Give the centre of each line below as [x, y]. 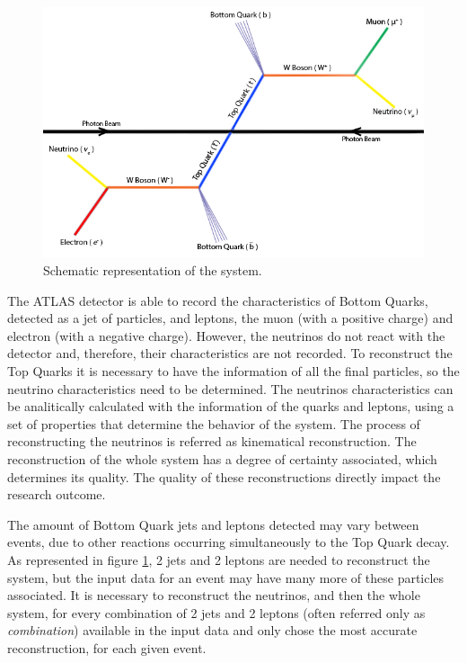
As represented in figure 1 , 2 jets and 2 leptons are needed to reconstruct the [219, 559]
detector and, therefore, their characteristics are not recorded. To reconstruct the [230, 353]
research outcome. [57, 494]
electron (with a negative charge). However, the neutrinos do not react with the [226, 335]
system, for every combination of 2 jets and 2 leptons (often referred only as [216, 612]
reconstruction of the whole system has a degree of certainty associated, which [222, 458]
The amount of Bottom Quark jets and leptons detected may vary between [213, 524]
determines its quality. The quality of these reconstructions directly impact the [224, 476]
